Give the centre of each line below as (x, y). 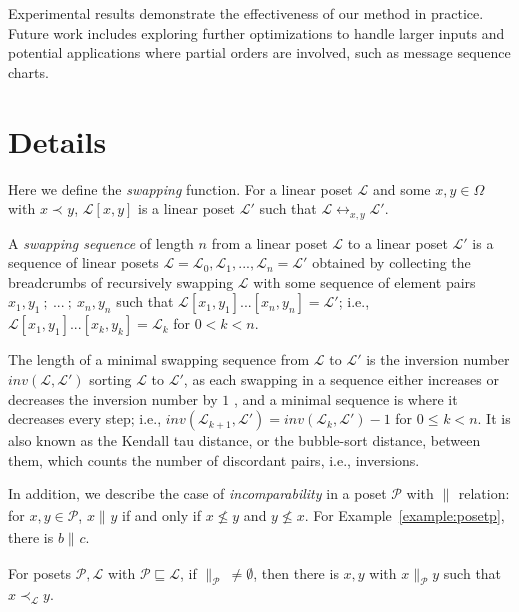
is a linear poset (187, 208)
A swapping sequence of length (101, 242)
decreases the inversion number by (113, 398)
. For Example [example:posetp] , (404, 515)
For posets (39, 572)
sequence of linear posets (83, 262)
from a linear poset (269, 242)
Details (57, 140)
